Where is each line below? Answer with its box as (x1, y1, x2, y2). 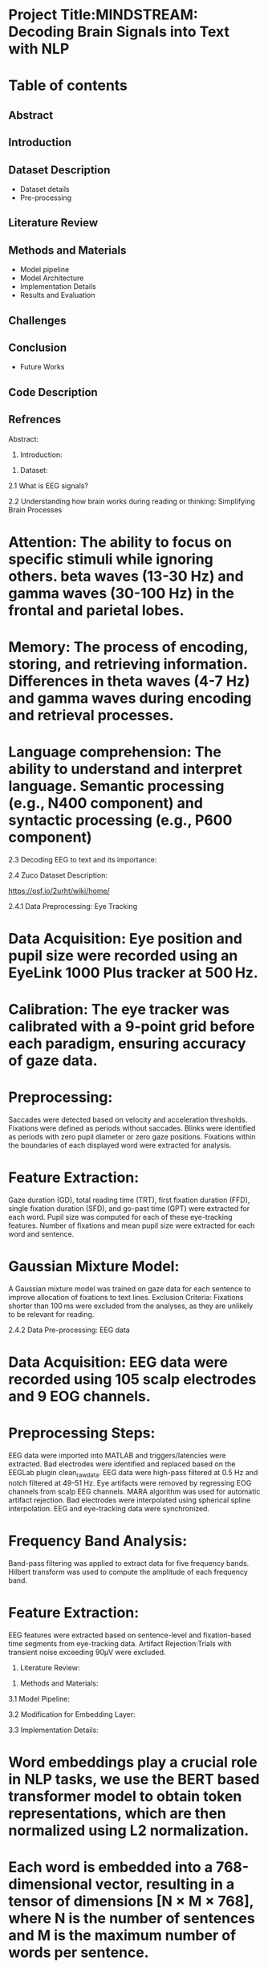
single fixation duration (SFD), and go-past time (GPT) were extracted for (8, 1204, 250, 1213)
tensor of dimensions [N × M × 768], (8, 1893, 254, 1910)
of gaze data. (8, 1052, 98, 1070)
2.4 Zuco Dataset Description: (8, 870, 108, 880)
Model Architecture (19, 273, 84, 283)
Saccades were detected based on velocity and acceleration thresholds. (8, 1115, 248, 1125)
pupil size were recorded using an (8, 947, 238, 965)
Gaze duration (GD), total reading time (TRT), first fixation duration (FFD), (8, 1195, 250, 1205)
